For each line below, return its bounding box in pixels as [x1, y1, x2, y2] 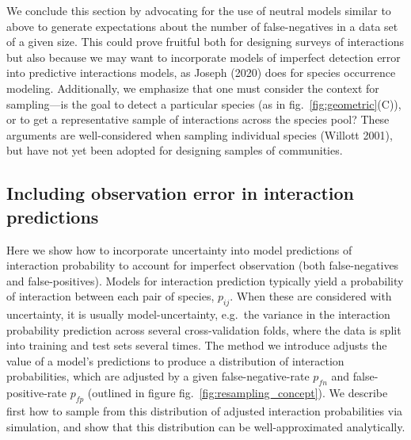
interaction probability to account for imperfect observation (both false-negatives [6, 257, 399, 274]
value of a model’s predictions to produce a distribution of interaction [6, 352, 344, 369]
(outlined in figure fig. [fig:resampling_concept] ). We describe [87, 385, 388, 401]
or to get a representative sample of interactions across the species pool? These [6, 111, 390, 128]
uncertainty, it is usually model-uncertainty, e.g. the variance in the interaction [6, 306, 390, 323]
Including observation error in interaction [6, 181, 355, 205]
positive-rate [6, 385, 67, 401]
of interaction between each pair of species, [6, 288, 215, 304]
